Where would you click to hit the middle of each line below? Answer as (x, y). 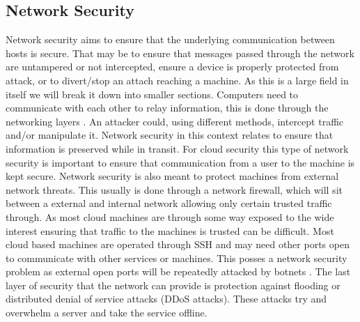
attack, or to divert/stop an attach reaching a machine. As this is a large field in (177, 80)
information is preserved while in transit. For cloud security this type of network (177, 148)
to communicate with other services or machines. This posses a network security (177, 258)
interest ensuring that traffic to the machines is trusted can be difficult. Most (170, 230)
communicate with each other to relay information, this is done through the (167, 108)
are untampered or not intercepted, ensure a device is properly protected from (172, 67)
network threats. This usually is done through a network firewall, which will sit (174, 189)
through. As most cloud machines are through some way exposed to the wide (170, 216)
